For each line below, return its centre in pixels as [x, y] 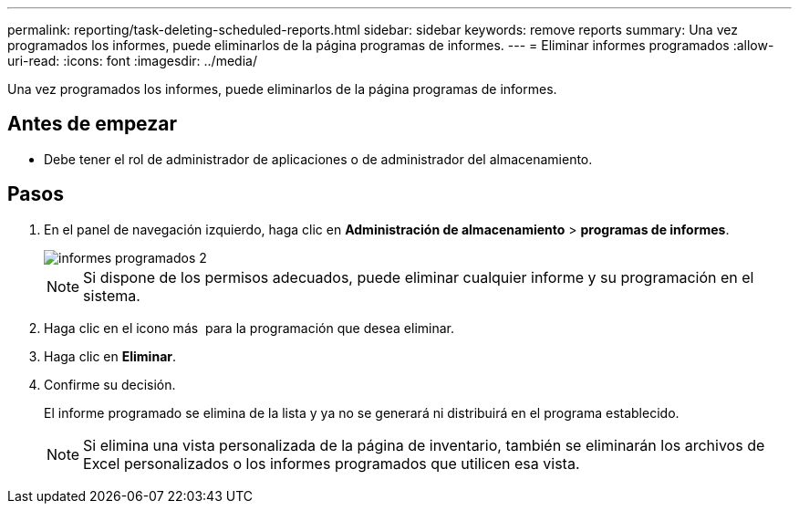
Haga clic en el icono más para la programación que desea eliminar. [249, 328]
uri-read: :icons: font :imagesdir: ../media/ [132, 61]
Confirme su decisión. [110, 384]
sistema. [112, 295]
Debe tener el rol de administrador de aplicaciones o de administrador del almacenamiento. [318, 159]
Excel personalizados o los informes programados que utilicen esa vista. [332, 463]
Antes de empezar [92, 124]
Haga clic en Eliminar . [110, 356]
